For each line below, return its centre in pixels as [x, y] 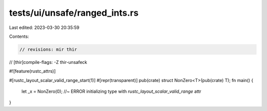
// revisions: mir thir [48, 49]
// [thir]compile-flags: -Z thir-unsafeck [48, 62]
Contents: [19, 36]
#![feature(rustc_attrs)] [32, 71]
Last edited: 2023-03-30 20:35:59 [44, 28]
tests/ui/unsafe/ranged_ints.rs [74, 13]
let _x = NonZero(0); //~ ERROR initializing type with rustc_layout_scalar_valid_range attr [111, 91]
